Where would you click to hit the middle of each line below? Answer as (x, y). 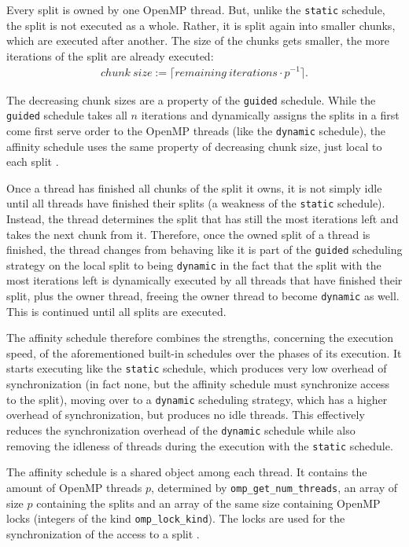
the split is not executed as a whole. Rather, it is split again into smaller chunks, (201, 25)
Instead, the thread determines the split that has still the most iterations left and (203, 218)
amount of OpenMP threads (74, 487)
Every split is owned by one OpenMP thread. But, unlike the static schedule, (196, 9)
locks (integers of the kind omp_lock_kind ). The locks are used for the (176, 518)
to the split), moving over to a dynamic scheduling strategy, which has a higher (197, 399)
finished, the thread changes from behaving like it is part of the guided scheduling (204, 250)
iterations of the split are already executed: (110, 55)
